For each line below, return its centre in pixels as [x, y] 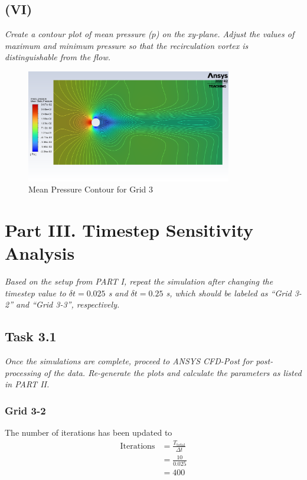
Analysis [40, 253]
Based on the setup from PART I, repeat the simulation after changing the [139, 281]
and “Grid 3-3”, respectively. [68, 304]
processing [23, 372]
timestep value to [35, 293]
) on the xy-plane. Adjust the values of [225, 34]
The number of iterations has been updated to [89, 432]
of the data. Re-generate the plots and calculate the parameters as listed [173, 372]
